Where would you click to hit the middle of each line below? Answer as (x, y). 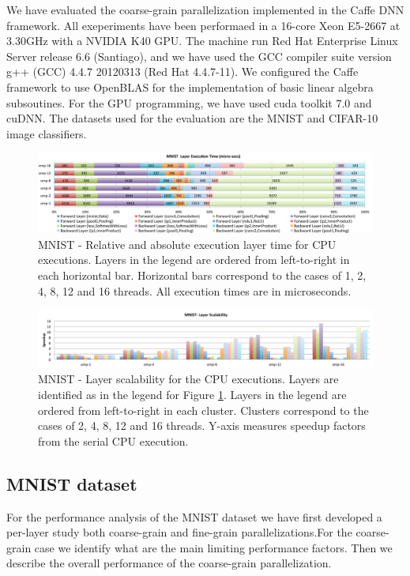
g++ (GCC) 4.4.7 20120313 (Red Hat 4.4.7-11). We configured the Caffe (182, 72)
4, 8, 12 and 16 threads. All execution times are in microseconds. (195, 290)
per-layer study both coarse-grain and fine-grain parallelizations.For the (179, 532)
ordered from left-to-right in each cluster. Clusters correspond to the (203, 410)
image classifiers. (47, 133)
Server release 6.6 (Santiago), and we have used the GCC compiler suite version (199, 56)
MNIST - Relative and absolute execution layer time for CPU (187, 244)
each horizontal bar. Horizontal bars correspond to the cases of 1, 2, (202, 275)
